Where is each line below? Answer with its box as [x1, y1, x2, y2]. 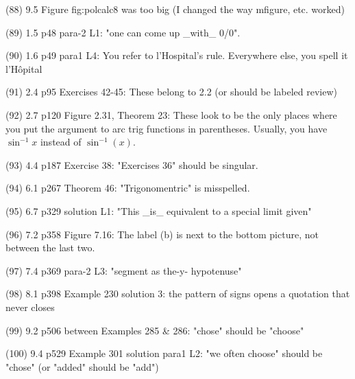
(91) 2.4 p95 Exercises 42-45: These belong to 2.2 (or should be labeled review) [5, 84, 337, 99]
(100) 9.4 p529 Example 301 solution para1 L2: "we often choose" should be [5, 346, 323, 360]
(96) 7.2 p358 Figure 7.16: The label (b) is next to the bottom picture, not [5, 227, 319, 241]
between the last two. [5, 240, 95, 255]
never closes [5, 299, 55, 314]
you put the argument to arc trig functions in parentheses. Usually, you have [5, 121, 328, 135]
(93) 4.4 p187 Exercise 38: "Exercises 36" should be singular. [5, 157, 258, 172]
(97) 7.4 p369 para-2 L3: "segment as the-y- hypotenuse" [5, 263, 242, 277]
